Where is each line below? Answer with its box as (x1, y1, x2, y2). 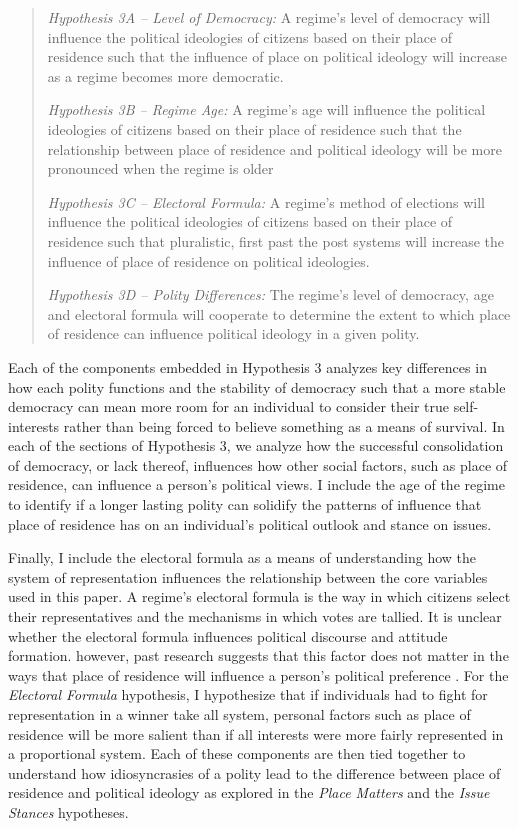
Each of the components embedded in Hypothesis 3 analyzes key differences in (8, 356, 487, 377)
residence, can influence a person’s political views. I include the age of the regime (8, 474, 505, 495)
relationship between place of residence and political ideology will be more (47, 138, 502, 159)
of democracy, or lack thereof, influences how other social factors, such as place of (8, 454, 508, 475)
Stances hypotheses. (8, 801, 129, 822)
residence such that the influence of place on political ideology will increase (47, 46, 507, 67)
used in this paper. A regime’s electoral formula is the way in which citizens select (8, 586, 511, 607)
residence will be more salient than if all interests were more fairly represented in (8, 723, 504, 744)
